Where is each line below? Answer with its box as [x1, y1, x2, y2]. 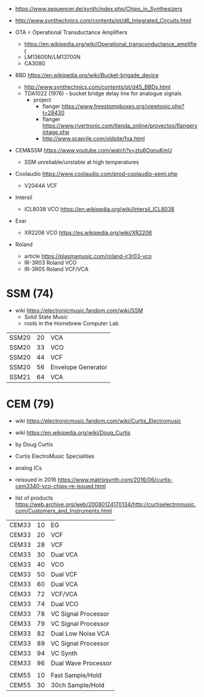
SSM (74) [6, 287, 54, 301]
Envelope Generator [50, 362, 107, 371]
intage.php [42, 129, 70, 135]
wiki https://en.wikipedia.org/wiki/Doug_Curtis [15, 429, 131, 436]
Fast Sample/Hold [50, 671, 102, 679]
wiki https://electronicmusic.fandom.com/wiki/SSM [15, 307, 143, 314]
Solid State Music [24, 313, 68, 321]
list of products [15, 494, 53, 501]
